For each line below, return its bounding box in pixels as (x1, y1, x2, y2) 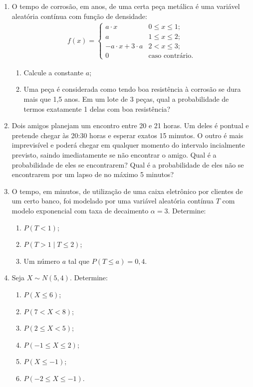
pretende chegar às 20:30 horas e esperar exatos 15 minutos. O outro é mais (11, 130, 244, 140)
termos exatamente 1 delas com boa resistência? (23, 103, 171, 114)
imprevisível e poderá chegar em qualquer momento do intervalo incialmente (11, 140, 245, 150)
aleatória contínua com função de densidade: (11, 10, 147, 21)
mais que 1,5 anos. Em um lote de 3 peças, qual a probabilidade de (23, 94, 229, 104)
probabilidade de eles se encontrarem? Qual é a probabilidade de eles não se (11, 159, 244, 170)
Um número (23, 255, 60, 266)
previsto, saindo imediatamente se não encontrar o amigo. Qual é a (11, 149, 217, 160)
